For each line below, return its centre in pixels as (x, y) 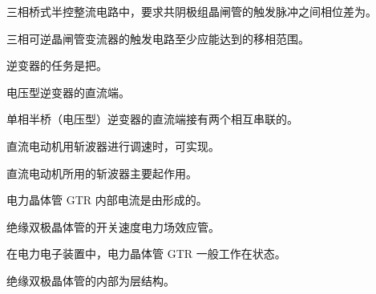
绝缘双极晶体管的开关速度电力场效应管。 (113, 226)
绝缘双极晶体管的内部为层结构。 (91, 280)
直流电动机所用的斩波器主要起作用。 (102, 173)
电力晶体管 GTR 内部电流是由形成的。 (107, 200)
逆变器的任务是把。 (57, 65)
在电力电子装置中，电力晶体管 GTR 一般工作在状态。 (146, 254)
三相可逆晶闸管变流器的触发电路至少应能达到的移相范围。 (158, 38)
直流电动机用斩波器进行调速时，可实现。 (113, 145)
